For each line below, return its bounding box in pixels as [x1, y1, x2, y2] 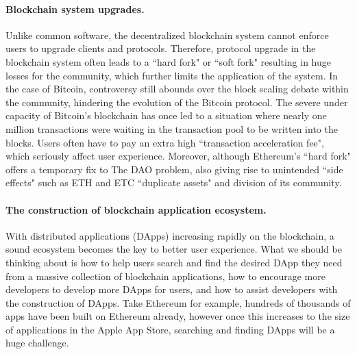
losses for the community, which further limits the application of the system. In [5, 68, 338, 82]
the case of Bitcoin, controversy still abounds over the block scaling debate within [5, 81, 349, 96]
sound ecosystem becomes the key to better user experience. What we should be [5, 242, 342, 256]
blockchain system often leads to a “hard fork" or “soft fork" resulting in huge [5, 54, 332, 68]
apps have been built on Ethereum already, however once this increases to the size [5, 309, 350, 323]
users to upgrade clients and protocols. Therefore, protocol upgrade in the [5, 41, 316, 55]
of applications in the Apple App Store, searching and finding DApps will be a [5, 322, 335, 336]
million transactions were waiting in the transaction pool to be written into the [5, 121, 338, 136]
